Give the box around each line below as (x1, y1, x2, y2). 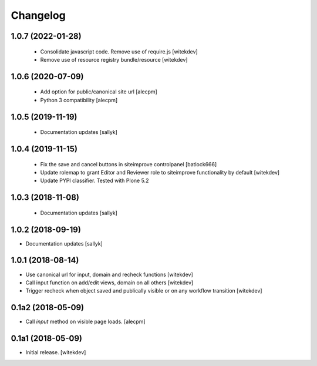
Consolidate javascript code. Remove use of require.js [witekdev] (40, 48, 198, 55)
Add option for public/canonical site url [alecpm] (40, 88, 158, 95)
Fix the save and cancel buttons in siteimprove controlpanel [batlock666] (40, 160, 217, 167)
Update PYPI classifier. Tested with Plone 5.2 (40, 177, 149, 184)
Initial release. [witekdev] (25, 349, 86, 356)
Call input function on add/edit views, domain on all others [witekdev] (25, 279, 194, 286)
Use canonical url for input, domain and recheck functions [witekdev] (25, 271, 193, 278)
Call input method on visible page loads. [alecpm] (25, 318, 146, 325)
